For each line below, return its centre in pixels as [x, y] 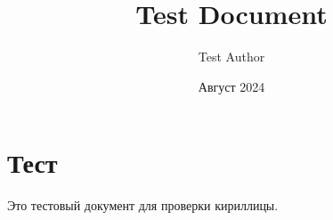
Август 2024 [231, 86]
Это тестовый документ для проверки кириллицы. [143, 205]
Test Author [231, 57]
